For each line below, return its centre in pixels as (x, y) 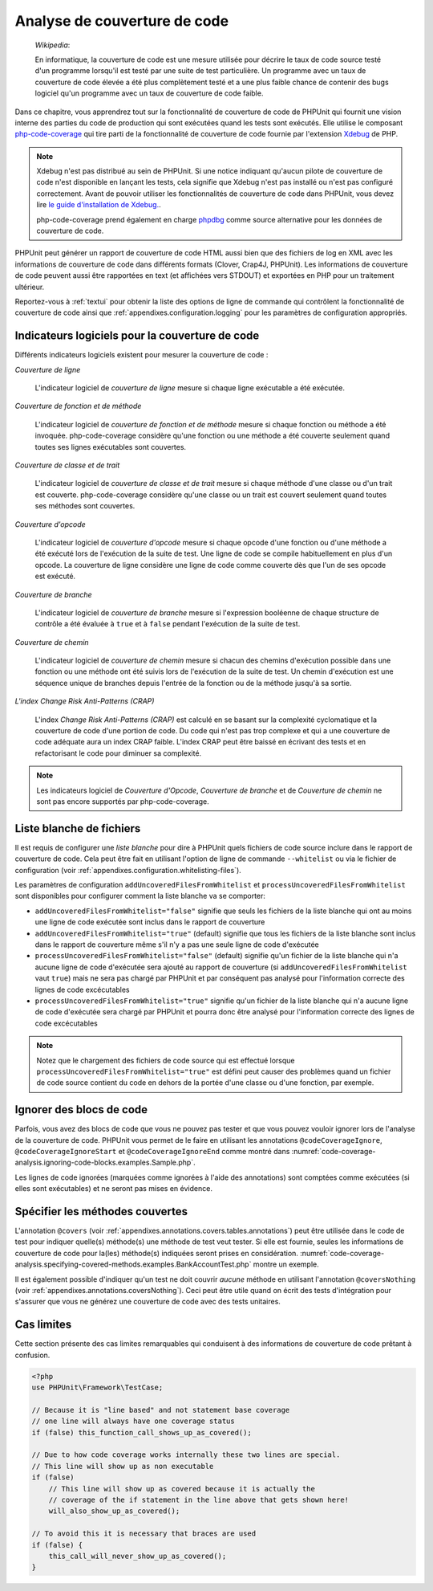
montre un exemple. (286, 1264)
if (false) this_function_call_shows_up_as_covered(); (142, 1432)
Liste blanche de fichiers (78, 828)
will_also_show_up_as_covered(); (114, 1511)
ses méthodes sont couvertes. (85, 506)
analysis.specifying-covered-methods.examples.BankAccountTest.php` (133, 1264)
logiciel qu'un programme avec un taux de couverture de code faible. (149, 93)
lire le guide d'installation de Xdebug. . (99, 205)
